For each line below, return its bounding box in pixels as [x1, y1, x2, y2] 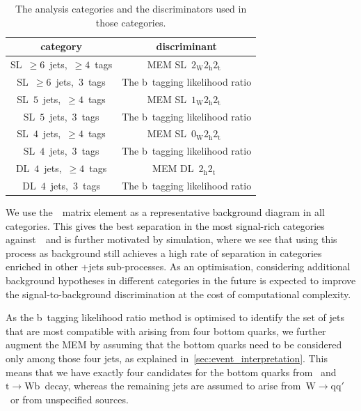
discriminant [156, 39, 217, 54]
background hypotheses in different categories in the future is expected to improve [6, 273, 356, 287]
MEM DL [152, 161, 194, 176]
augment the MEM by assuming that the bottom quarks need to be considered [6, 337, 342, 352]
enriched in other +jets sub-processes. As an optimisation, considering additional [6, 259, 351, 274]
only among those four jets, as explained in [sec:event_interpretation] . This [6, 350, 328, 365]
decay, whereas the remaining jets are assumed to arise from [45, 378, 301, 393]
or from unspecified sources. [10, 391, 129, 406]
